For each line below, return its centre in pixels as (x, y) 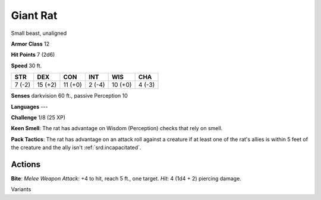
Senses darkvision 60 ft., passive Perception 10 (69, 96)
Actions (26, 164)
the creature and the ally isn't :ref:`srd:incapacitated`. (76, 147)
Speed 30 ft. (26, 66)
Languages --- (29, 107)
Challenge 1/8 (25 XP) (38, 117)
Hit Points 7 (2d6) (33, 55)
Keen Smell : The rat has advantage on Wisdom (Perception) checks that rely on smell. (117, 128)
